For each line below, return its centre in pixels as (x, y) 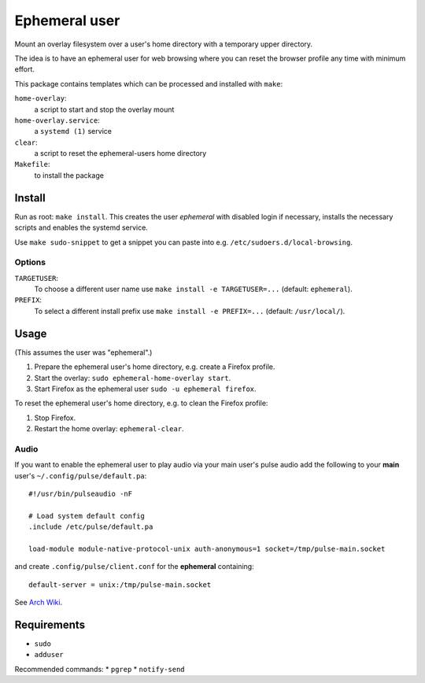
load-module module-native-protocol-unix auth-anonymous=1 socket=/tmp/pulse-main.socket (207, 548)
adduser (49, 655)
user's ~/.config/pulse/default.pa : (81, 475)
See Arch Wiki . (39, 603)
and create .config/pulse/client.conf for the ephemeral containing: (135, 567)
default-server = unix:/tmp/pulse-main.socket (120, 585)
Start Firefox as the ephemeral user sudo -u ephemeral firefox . (145, 389)
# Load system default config (87, 516)
